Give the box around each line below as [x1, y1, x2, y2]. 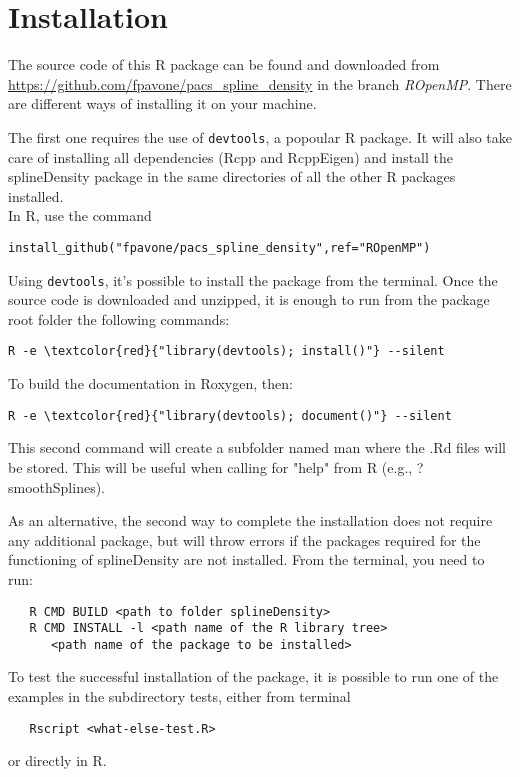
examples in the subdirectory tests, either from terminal [8, 686, 351, 707]
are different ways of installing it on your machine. [8, 93, 317, 114]
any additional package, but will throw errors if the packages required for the [8, 529, 481, 550]
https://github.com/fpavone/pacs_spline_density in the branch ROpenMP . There [8, 73, 512, 94]
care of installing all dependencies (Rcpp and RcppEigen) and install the [8, 146, 454, 167]
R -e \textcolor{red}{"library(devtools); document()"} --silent [8, 408, 452, 423]
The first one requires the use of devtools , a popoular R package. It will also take [8, 126, 512, 147]
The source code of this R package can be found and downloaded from [8, 54, 440, 75]
